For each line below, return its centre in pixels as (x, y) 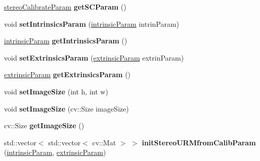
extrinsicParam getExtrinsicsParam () (68, 74)
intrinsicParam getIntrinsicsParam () (66, 41)
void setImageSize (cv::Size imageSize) (67, 108)
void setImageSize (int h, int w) (56, 91)
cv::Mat (104, 142)
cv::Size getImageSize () (44, 125)
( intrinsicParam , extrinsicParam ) (55, 152)
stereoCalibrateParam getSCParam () (65, 7)
